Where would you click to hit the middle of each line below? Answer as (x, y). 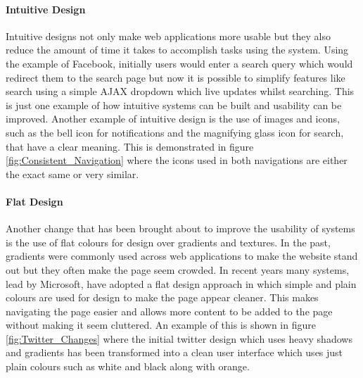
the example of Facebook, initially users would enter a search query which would (179, 63)
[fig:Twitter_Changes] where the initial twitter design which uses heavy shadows (179, 338)
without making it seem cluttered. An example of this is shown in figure (161, 325)
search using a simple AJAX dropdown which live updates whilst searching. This (180, 91)
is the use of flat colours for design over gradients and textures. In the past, (168, 242)
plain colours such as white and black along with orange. (128, 366)
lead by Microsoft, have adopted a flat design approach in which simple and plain (181, 283)
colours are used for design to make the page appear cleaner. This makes (162, 297)
